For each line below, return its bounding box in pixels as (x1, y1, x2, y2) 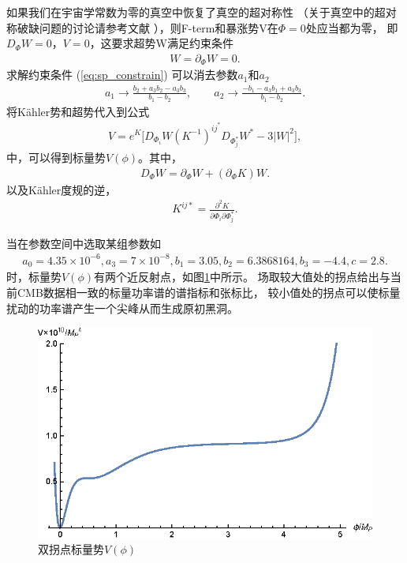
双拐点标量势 (38, 540, 104, 557)
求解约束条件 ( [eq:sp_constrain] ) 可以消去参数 (6, 66, 238, 83)
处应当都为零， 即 (305, 19, 398, 36)
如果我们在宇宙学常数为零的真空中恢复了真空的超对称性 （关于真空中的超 (6, 4, 386, 20)
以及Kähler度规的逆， (6, 181, 117, 197)
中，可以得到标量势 (6, 148, 106, 165)
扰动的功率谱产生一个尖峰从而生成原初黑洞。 (6, 299, 238, 316)
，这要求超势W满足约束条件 (89, 35, 234, 51)
